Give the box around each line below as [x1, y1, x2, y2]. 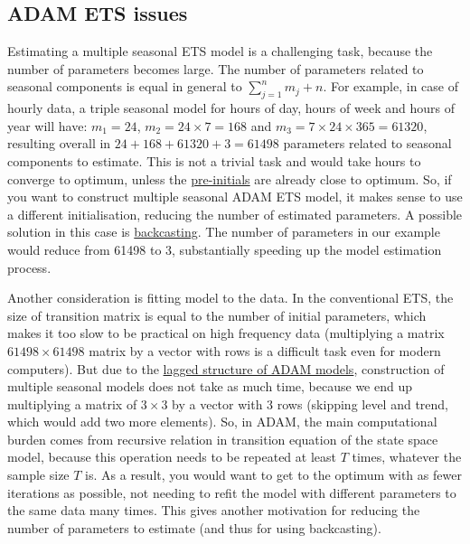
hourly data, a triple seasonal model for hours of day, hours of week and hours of [7, 98, 455, 117]
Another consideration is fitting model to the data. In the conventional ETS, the [7, 288, 454, 307]
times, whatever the [352, 447, 462, 466]
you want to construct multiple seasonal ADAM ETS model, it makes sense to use [7, 187, 463, 206]
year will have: [7, 116, 88, 135]
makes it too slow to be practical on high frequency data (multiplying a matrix [7, 324, 445, 342]
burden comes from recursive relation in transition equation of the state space [7, 429, 438, 448]
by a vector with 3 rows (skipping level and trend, [172, 394, 449, 413]
